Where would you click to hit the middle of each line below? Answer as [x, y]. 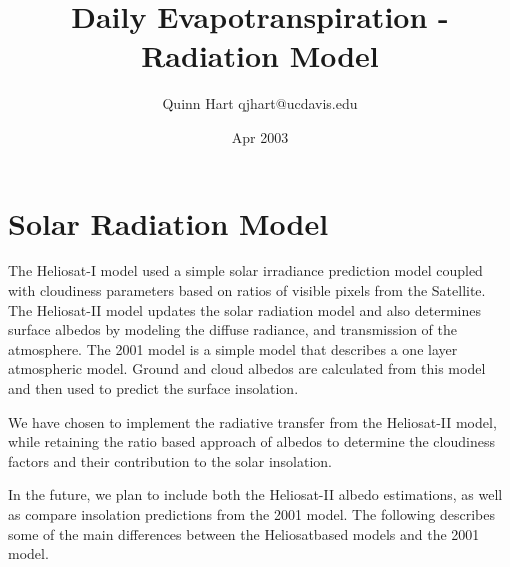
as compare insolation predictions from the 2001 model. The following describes [252, 513]
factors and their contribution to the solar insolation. [170, 460]
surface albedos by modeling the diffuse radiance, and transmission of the [232, 329]
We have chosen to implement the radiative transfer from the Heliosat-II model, [252, 421]
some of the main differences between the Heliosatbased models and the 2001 [244, 533]
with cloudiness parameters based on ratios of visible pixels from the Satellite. [247, 290]
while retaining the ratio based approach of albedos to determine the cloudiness [251, 441]
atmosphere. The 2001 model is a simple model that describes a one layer [233, 348]
